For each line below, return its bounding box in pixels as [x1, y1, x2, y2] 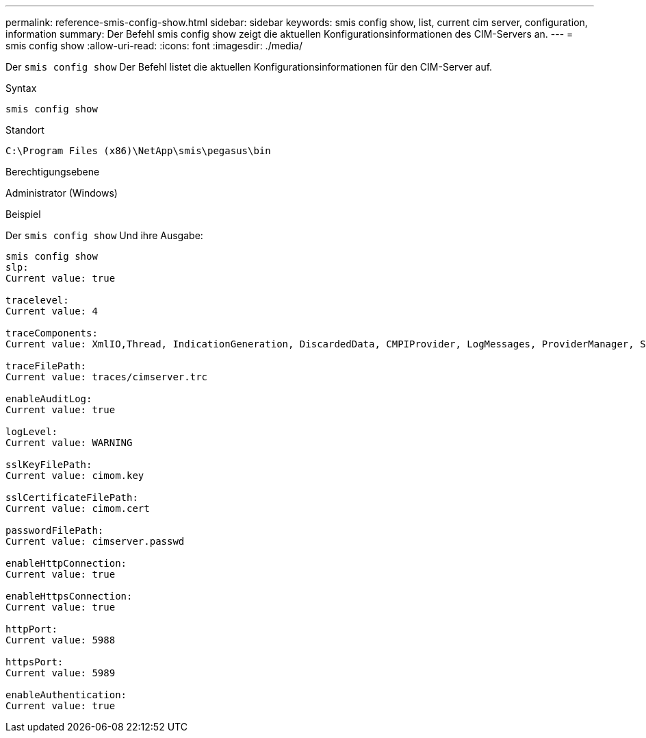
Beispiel [5, 208, 41, 220]
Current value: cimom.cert [5, 503, 150, 514]
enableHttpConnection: [5, 558, 127, 569]
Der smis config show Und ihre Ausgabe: [5, 230, 203, 241]
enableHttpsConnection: [5, 591, 133, 602]
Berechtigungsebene [5, 166, 100, 177]
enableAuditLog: [5, 393, 92, 404]
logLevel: [5, 426, 57, 437]
